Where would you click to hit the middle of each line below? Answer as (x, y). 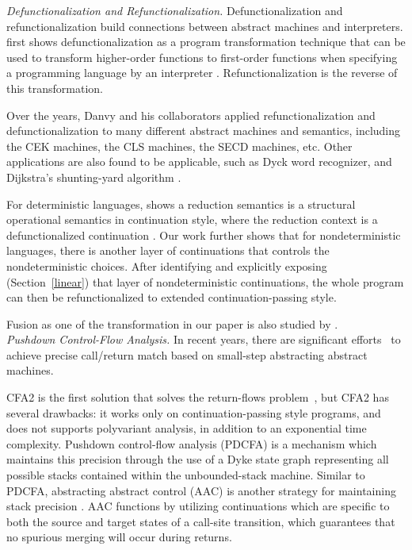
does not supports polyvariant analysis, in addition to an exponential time (187, 428)
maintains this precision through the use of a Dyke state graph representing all (198, 459)
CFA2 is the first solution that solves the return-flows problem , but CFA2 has (198, 397)
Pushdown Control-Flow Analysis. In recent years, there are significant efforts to (204, 339)
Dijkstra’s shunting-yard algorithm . (94, 177)
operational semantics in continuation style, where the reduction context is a (192, 219)
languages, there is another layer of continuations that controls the (168, 250)
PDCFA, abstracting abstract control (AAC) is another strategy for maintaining (201, 490)
